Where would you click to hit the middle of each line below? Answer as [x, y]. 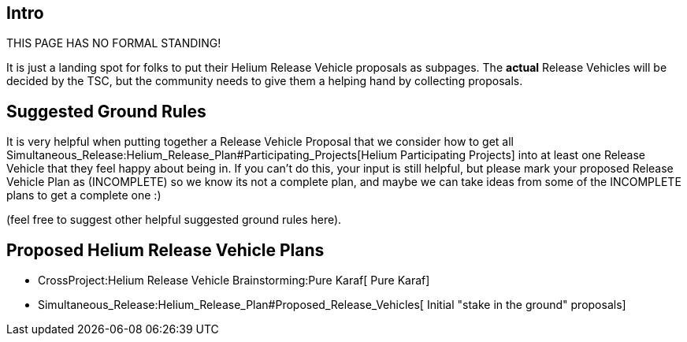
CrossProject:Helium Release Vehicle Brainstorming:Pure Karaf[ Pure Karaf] [234, 281]
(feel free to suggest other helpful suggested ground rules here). [174, 220]
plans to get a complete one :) [84, 195]
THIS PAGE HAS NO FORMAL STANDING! [114, 43]
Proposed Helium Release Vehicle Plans [165, 250]
